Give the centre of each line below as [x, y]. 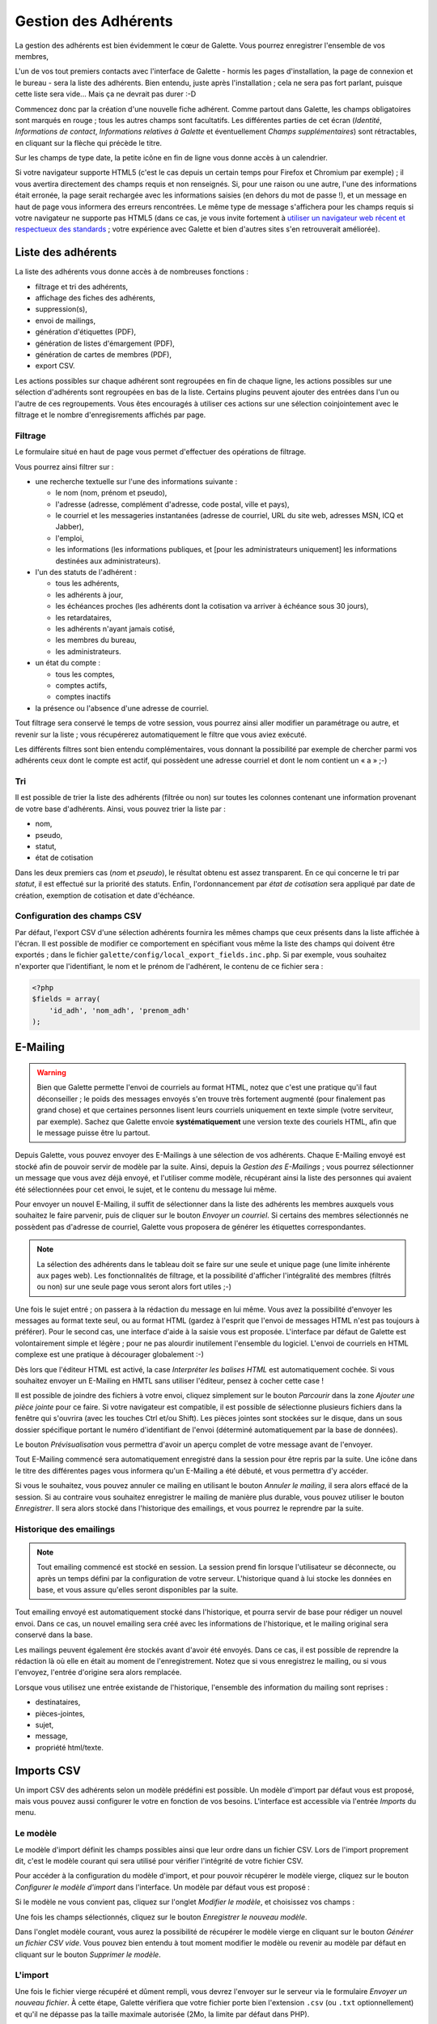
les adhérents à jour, [89, 594]
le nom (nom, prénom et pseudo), [111, 493]
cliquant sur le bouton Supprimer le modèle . [88, 1954]
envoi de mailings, [66, 321]
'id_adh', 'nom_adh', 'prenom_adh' [119, 1010]
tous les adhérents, [87, 584]
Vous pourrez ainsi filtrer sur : [64, 466]
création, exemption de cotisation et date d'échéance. [105, 895]
